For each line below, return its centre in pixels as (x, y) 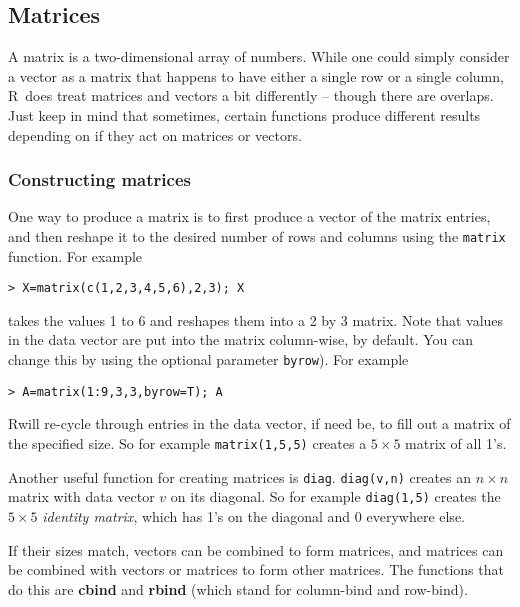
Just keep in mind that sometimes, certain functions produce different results (244, 114)
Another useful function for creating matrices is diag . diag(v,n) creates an (240, 476)
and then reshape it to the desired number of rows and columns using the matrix (257, 235)
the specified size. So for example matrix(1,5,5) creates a (187, 442)
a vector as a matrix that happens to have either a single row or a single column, (256, 75)
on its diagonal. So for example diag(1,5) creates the (335, 496)
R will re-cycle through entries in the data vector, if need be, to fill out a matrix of (259, 423)
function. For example (75, 255)
